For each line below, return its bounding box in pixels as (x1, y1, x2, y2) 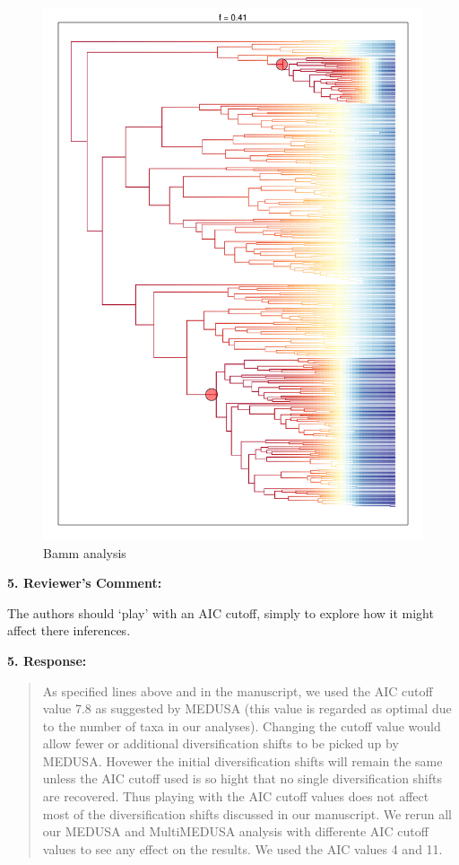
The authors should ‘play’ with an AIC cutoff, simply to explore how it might (7, 603, 434, 622)
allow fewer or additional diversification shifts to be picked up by (42, 734, 399, 753)
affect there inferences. (7, 621, 131, 640)
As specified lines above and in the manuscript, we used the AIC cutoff (42, 681, 433, 700)
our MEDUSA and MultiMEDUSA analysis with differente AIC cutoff (42, 822, 429, 841)
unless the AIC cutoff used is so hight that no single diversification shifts (42, 769, 443, 788)
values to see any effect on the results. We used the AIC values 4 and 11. (42, 839, 443, 858)
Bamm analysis (43, 543, 126, 562)
